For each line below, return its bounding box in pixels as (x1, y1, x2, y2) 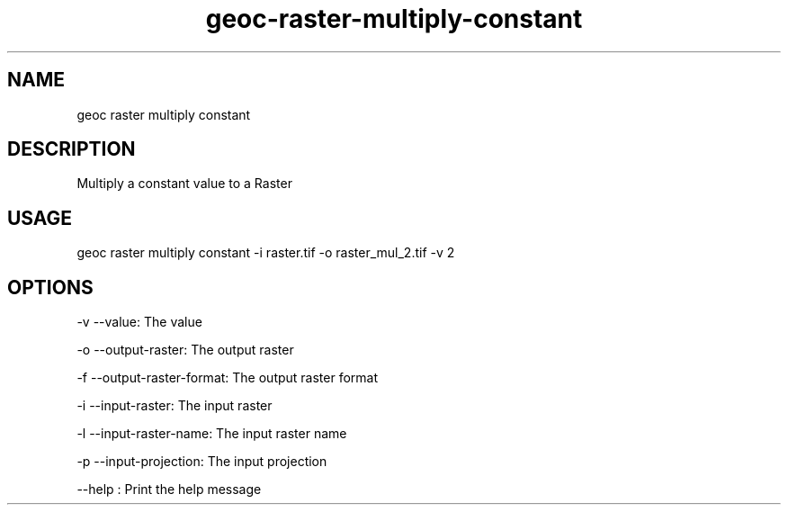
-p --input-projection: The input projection (76, 454, 327, 470)
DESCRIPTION (7, 138, 136, 161)
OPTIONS (7, 275, 94, 299)
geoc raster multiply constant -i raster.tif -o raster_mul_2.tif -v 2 (76, 245, 455, 261)
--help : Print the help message (76, 481, 262, 498)
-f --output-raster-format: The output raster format (76, 370, 379, 386)
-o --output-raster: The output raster (76, 342, 294, 358)
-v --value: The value (76, 314, 202, 330)
